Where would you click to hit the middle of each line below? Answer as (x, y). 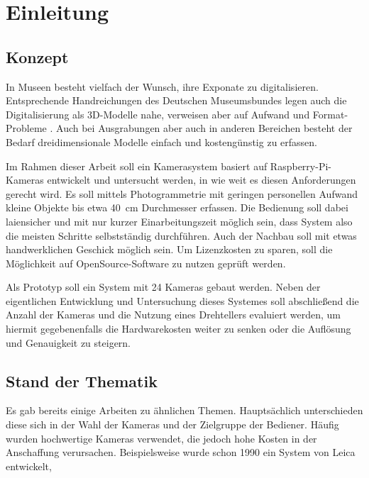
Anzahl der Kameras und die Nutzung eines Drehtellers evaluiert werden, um (173, 315)
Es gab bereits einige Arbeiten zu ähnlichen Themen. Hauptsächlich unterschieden (184, 410)
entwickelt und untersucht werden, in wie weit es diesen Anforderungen (202, 180)
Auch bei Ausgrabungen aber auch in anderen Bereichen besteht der (204, 128)
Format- (330, 114)
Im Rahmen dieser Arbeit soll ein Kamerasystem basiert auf (137, 166)
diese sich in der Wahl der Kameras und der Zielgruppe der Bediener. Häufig (172, 424)
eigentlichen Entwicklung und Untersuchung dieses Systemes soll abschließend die (182, 300)
